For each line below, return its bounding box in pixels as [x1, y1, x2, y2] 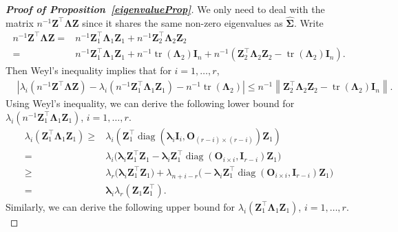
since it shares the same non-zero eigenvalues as [82, 15, 283, 30]
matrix [6, 15, 34, 30]
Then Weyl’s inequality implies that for [6, 63, 171, 78]
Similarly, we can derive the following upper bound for [6, 199, 235, 213]
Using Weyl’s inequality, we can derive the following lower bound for [6, 96, 295, 111]
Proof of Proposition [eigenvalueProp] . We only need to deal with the [6, 2, 325, 16]
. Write [293, 15, 324, 30]
